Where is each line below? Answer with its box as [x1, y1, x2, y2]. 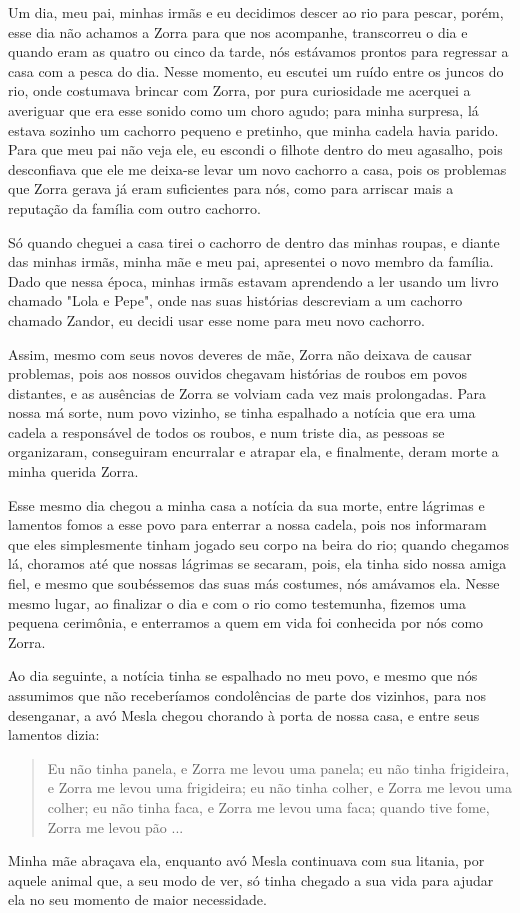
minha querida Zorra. [8, 461, 139, 482]
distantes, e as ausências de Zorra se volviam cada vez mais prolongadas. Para [8, 382, 487, 403]
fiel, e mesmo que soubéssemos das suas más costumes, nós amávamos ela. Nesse [8, 573, 500, 594]
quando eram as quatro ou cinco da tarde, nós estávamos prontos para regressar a [8, 41, 509, 62]
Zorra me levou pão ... [47, 816, 184, 837]
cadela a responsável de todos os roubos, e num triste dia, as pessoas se [8, 421, 445, 442]
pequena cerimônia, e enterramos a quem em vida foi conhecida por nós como [8, 612, 484, 633]
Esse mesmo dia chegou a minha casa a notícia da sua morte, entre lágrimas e [8, 494, 485, 515]
